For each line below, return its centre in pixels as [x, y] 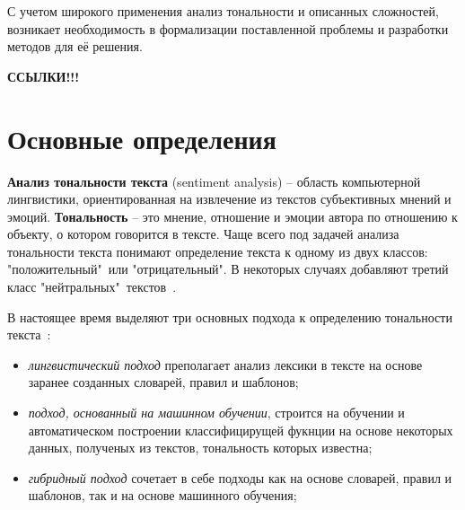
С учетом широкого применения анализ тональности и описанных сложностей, [223, 11]
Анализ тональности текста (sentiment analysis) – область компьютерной [214, 181]
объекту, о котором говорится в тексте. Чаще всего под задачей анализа [203, 234]
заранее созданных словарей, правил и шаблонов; [163, 382]
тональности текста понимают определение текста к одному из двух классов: [218, 251]
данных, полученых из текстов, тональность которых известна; [200, 448]
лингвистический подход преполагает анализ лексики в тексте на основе [225, 364]
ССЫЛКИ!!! [44, 76]
